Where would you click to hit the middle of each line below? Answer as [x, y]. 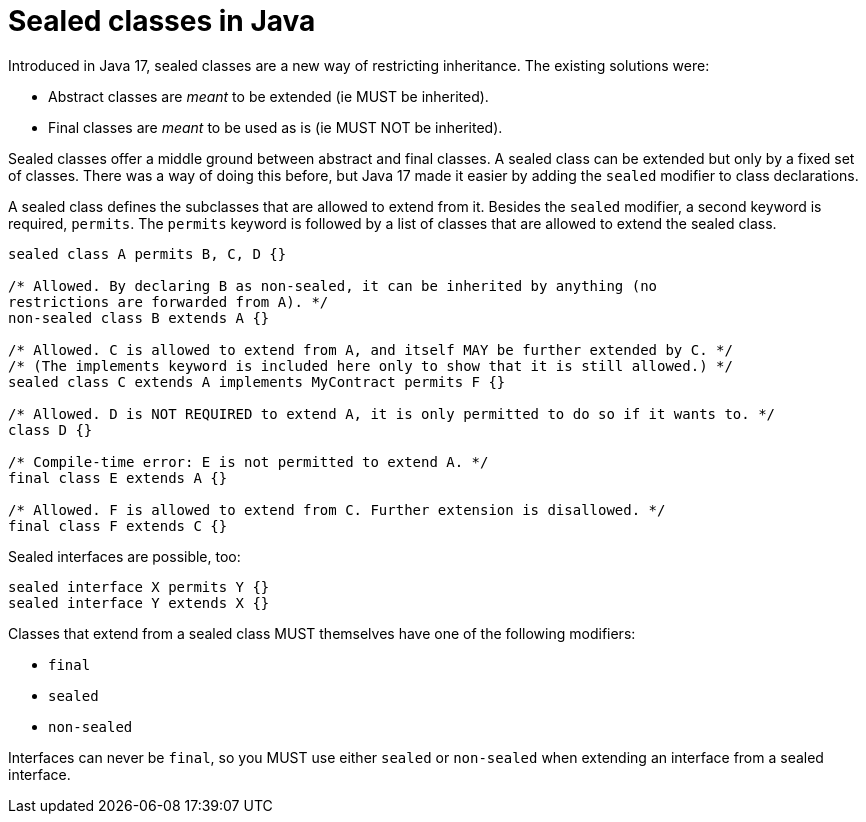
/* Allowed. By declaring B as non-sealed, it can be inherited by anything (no [333, 285]
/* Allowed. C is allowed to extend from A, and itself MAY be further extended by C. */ [370, 349]
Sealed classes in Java [162, 21]
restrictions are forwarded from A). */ [168, 301]
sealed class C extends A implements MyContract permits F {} [257, 381]
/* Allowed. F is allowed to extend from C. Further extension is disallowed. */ [337, 509]
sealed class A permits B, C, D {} [147, 253]
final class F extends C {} [118, 525]
